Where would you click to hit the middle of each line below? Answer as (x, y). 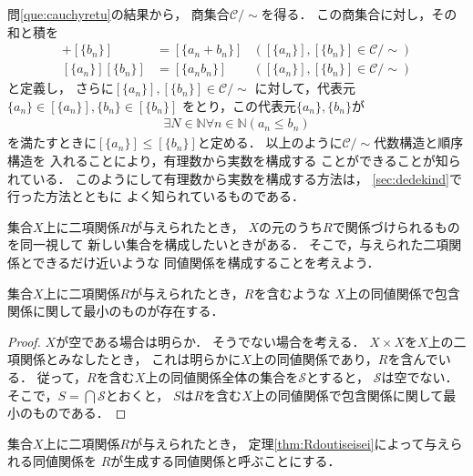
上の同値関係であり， (314, 359)
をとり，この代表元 (239, 105)
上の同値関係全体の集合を (222, 377)
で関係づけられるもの (396, 226)
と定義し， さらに (61, 88)
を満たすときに (52, 142)
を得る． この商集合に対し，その (359, 14)
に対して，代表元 (305, 88)
